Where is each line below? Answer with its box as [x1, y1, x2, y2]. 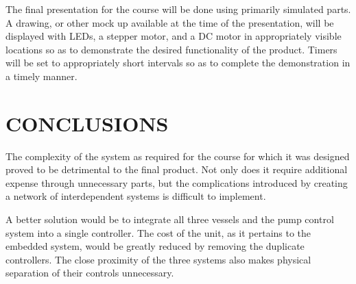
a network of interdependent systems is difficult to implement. [5, 189, 266, 203]
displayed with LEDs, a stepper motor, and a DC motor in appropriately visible [5, 29, 342, 43]
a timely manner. [5, 68, 78, 83]
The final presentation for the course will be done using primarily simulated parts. [5, 2, 351, 16]
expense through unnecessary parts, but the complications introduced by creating [5, 175, 348, 190]
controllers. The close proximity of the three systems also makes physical [5, 252, 311, 266]
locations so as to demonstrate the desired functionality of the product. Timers [5, 42, 337, 56]
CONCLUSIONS [5, 109, 169, 137]
